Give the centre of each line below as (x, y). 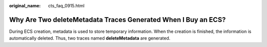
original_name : (25, 6)
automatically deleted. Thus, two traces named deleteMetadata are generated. (90, 38)
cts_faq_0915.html (67, 6)
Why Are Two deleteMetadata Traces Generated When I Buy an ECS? (117, 20)
